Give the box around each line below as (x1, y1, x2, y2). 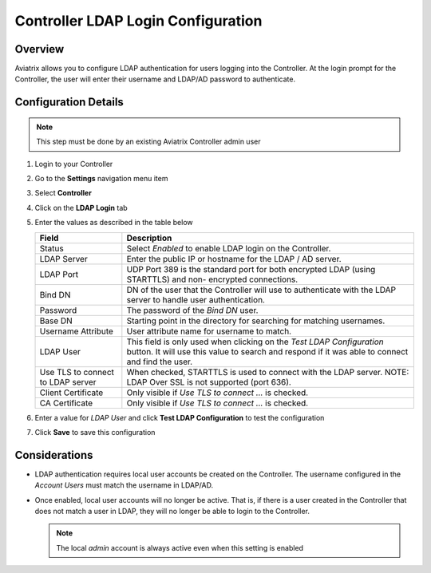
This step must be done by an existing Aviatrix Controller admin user (36, 136, 261, 147)
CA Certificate (39, 397, 93, 409)
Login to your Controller (34, 159, 113, 168)
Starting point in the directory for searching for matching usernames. (126, 315, 386, 326)
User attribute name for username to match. (126, 326, 291, 337)
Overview (14, 42, 65, 56)
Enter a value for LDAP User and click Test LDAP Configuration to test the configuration (34, 413, 325, 422)
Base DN (39, 315, 73, 326)
